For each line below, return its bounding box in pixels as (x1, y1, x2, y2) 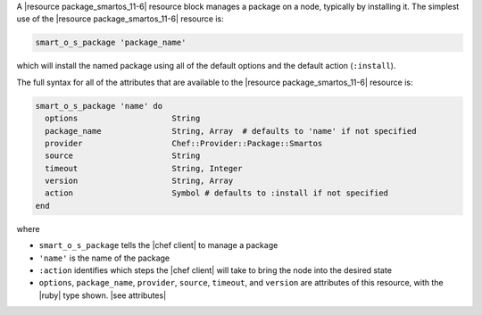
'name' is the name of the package (38, 253, 170, 263)
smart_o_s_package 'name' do (35, 101, 163, 111)
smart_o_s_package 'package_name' (35, 37, 187, 48)
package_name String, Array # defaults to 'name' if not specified (45, 126, 417, 136)
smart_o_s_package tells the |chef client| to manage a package (38, 240, 278, 251)
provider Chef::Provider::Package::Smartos (45, 138, 323, 148)
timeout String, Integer (45, 163, 243, 173)
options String (45, 113, 201, 124)
